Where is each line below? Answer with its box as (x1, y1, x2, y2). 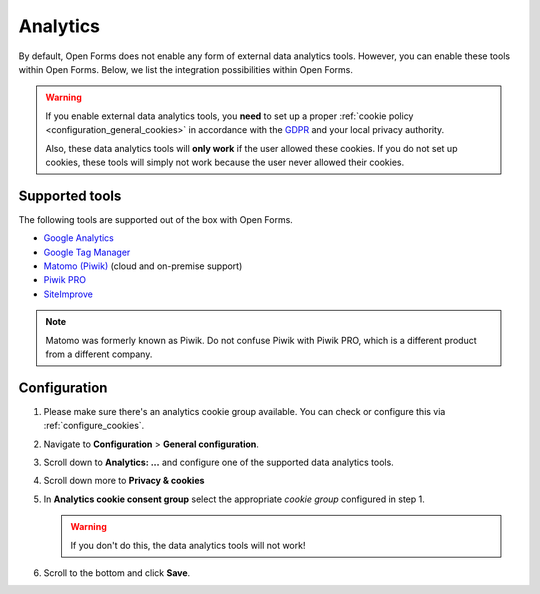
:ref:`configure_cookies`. (43, 420, 145, 432)
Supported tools (18, 187, 122, 204)
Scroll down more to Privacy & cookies (43, 475, 205, 487)
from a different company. (45, 348, 153, 360)
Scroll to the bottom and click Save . (43, 566, 191, 579)
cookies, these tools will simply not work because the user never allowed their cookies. (45, 156, 405, 168)
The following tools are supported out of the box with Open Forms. (18, 213, 294, 225)
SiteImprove (43, 288, 94, 300)
